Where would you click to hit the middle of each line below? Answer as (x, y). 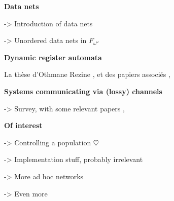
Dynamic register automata (53, 57)
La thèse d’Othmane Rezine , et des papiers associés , (87, 74)
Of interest (23, 125)
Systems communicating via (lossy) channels (83, 91)
